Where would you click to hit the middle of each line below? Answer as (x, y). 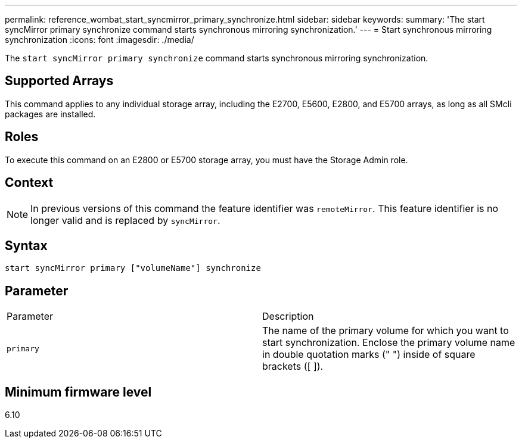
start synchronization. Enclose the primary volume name (389, 343)
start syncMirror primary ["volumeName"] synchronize (133, 268)
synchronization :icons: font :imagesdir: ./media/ (100, 40)
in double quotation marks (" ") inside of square (369, 355)
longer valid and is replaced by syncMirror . (125, 220)
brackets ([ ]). (293, 366)
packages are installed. (50, 114)
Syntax (26, 245)
